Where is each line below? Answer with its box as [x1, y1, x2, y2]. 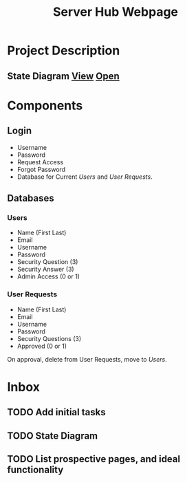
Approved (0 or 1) [16, 342, 67, 350]
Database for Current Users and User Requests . [16, 173, 153, 181]
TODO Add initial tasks [7, 406, 106, 418]
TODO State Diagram [7, 430, 98, 441]
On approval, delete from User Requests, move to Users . [7, 355, 167, 363]
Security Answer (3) [16, 265, 74, 274]
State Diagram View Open [7, 70, 120, 82]
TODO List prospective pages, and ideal [7, 453, 181, 465]
